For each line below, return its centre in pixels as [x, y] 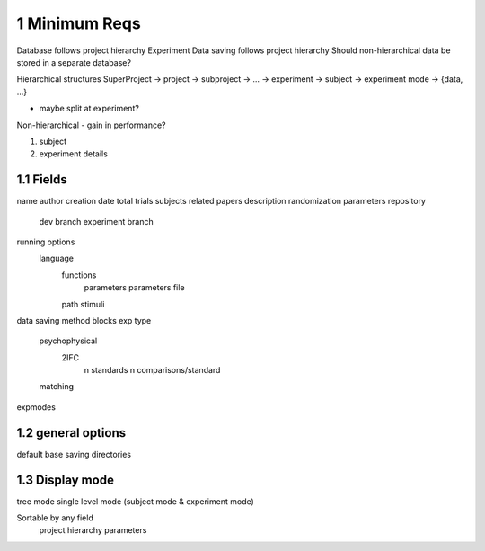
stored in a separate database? [74, 62]
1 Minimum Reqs [79, 23]
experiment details [73, 154]
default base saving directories [74, 454]
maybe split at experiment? [89, 109]
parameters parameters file [134, 288]
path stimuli [83, 304]
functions [79, 275]
